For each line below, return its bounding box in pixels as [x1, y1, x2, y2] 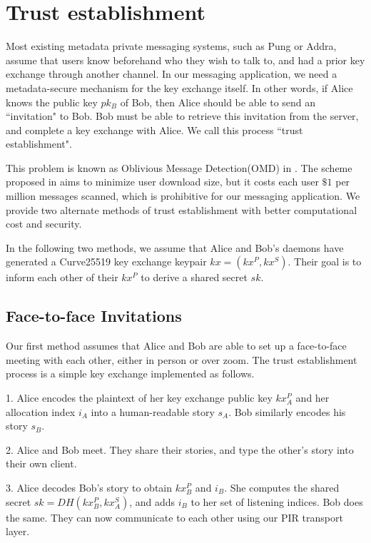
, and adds [129, 494, 176, 509]
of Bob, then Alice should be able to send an [120, 94, 316, 109]
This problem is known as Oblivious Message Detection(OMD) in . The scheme [6, 160, 352, 175]
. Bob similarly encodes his [228, 404, 346, 419]
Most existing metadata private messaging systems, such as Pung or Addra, [6, 39, 337, 54]
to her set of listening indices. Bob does [190, 494, 363, 509]
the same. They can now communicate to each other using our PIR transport [6, 509, 343, 524]
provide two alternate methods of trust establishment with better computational [6, 202, 357, 217]
